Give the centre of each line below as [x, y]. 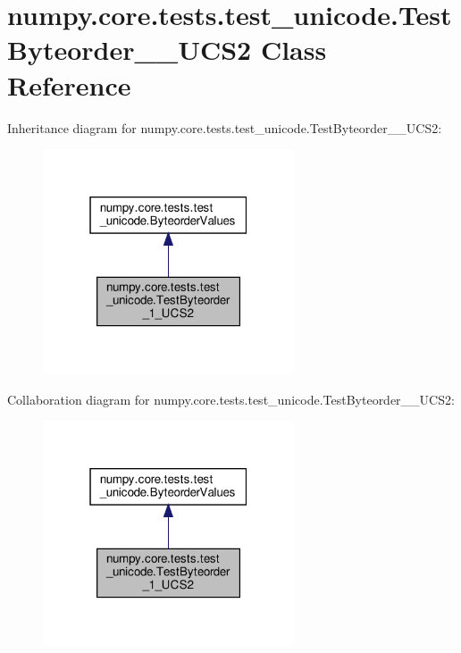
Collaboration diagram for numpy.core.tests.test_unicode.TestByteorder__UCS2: [231, 399]
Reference [69, 84]
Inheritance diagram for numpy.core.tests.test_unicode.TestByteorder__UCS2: [225, 127]
